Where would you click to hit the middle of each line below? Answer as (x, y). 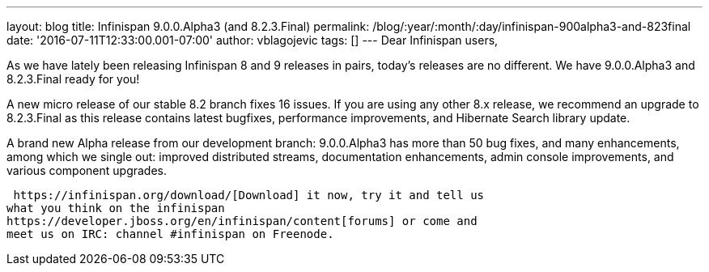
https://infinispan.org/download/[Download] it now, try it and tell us (249, 195)
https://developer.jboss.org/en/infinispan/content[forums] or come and (242, 221)
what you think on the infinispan (116, 208)
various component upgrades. (87, 170)
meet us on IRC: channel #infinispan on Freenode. (170, 234)
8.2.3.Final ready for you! (73, 79)
